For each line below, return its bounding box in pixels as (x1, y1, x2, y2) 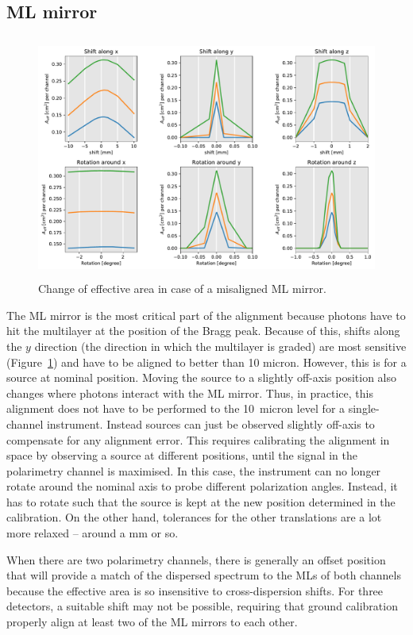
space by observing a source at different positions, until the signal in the (6, 447, 357, 464)
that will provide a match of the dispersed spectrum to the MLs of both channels (6, 567, 401, 583)
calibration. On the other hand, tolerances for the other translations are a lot (6, 509, 382, 525)
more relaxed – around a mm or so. (6, 525, 179, 541)
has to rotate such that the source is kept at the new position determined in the (6, 493, 396, 510)
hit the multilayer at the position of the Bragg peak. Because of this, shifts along (6, 322, 400, 339)
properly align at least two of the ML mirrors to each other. (6, 614, 298, 630)
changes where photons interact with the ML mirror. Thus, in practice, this (6, 384, 373, 401)
